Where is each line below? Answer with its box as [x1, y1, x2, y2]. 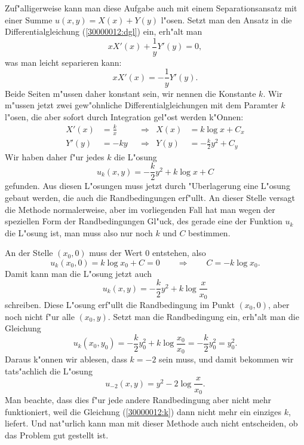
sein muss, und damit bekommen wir [159, 353, 294, 365]
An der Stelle [5, 246, 53, 259]
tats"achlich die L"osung [5, 364, 93, 377]
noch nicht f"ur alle [5, 310, 75, 322]
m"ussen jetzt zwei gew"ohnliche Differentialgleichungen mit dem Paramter [5, 99, 278, 111]
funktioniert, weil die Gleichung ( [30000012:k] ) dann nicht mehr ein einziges [5, 405, 282, 417]
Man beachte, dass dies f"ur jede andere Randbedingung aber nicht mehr [5, 393, 272, 406]
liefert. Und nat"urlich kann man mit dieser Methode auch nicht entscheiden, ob [5, 417, 298, 429]
